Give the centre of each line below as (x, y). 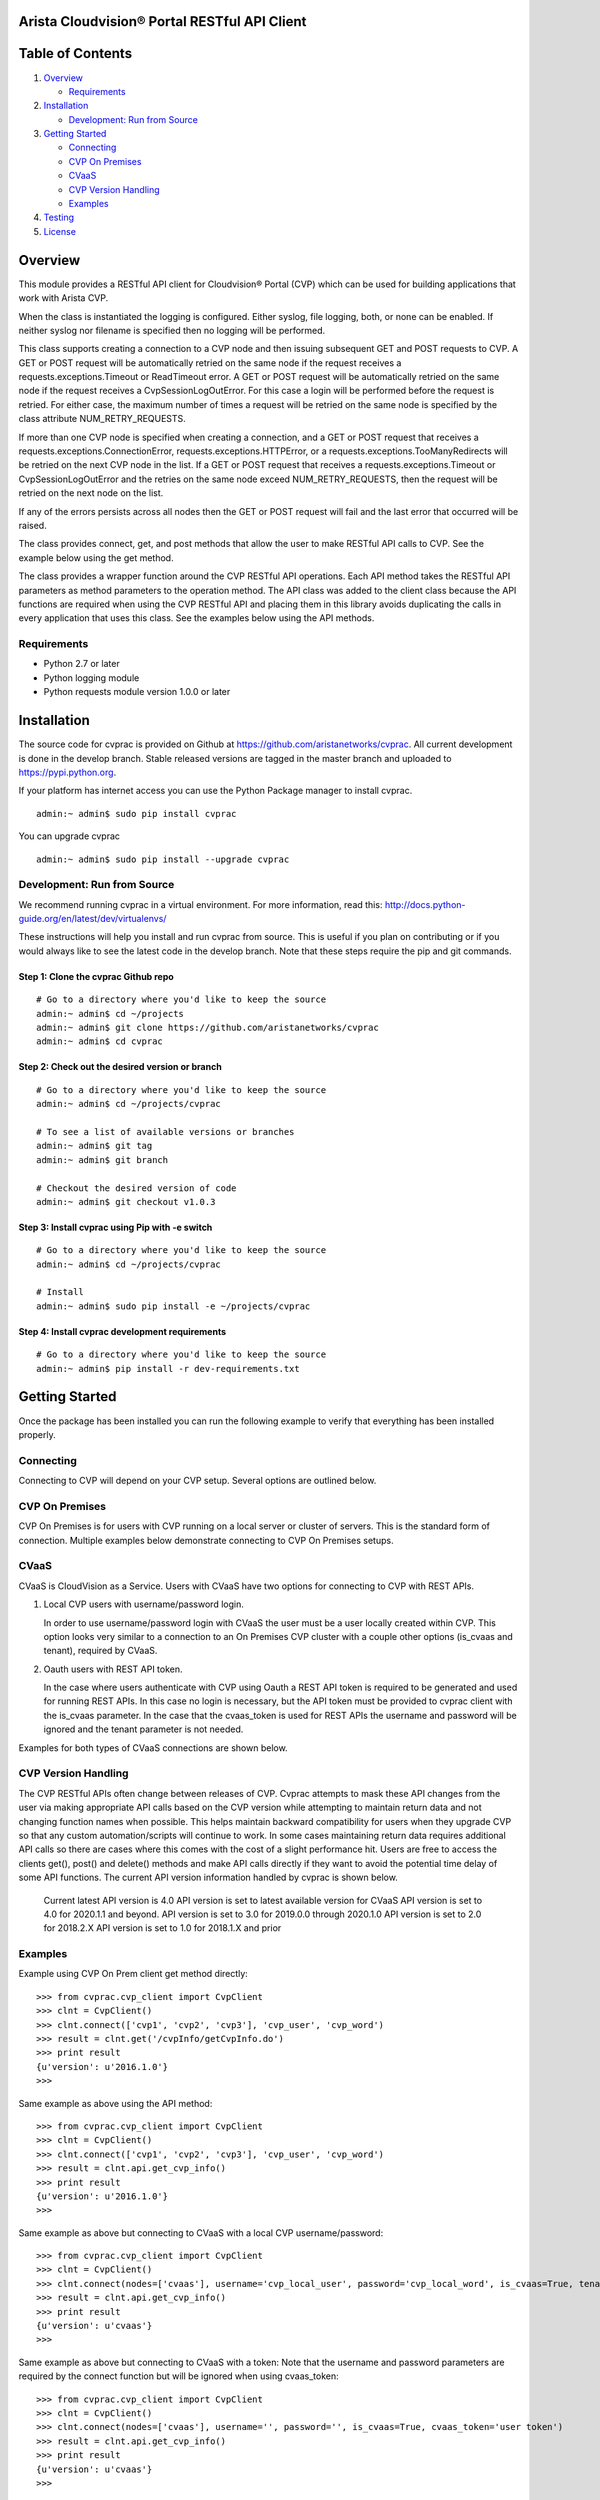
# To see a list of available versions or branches (165, 1131)
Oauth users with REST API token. (113, 1669)
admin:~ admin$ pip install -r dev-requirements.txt (168, 1368)
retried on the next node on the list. (91, 493)
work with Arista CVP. (63, 298)
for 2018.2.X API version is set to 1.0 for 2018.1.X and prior (162, 1928)
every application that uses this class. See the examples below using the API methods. (196, 618)
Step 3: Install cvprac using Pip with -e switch (115, 1227)
